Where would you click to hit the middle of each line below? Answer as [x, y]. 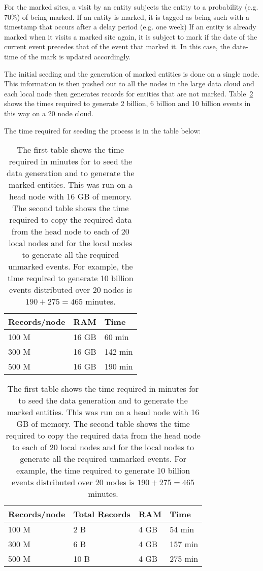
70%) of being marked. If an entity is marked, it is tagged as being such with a [127, 16]
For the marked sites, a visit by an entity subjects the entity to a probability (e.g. [131, 7]
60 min [117, 337]
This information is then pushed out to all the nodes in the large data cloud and [129, 83]
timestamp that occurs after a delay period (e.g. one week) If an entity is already [130, 27]
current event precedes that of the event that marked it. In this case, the [117, 46]
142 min [119, 352]
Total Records [102, 514]
